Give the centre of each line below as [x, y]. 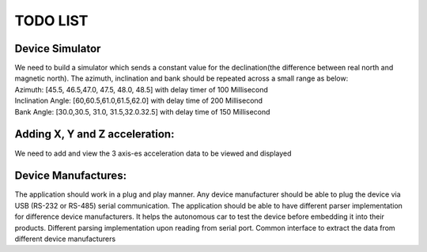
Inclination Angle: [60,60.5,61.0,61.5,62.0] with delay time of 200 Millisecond [139, 101]
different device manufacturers [65, 239]
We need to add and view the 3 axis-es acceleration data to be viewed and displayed [153, 153]
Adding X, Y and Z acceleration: [94, 134]
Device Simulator [58, 49]
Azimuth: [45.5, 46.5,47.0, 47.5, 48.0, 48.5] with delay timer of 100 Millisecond [142, 89]
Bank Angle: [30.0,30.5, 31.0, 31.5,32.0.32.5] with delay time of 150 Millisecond [142, 111]
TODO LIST [51, 21]
